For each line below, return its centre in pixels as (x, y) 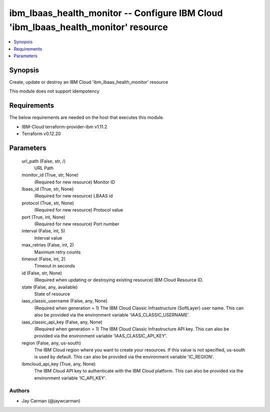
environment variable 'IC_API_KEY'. (70, 378)
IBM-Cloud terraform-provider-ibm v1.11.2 (64, 126)
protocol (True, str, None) (48, 203)
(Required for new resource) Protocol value (79, 210)
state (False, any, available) (50, 287)
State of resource (52, 294)
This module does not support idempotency (54, 91)
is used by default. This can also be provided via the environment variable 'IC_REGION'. (124, 357)
